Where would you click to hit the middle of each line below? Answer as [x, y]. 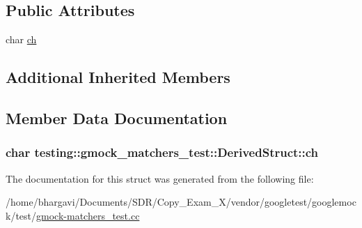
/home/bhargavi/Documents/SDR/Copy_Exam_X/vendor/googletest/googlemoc [181, 202]
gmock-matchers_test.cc [88, 215]
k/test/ [21, 215]
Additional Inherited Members [118, 77]
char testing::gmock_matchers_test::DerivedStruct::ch [162, 152]
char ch [21, 39]
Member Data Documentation [117, 117]
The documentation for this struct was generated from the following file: [160, 178]
